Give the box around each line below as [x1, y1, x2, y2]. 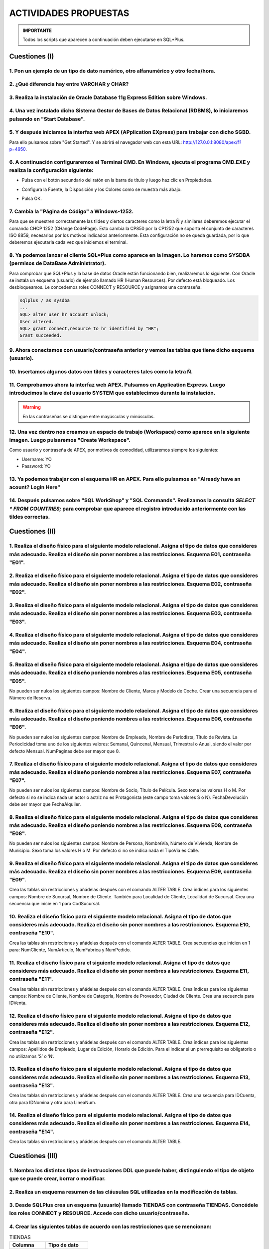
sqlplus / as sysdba [19, 298, 70, 303]
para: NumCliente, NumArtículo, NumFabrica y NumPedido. [9, 947, 132, 953]
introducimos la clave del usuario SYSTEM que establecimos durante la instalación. [9, 390, 216, 397]
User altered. [19, 319, 54, 324]
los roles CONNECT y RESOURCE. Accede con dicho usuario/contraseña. [9, 1210, 190, 1217]
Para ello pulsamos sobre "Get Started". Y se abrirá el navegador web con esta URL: [9, 139, 182, 145]
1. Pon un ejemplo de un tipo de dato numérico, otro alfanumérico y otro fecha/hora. [9, 67, 216, 74]
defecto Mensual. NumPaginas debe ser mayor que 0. [9, 748, 120, 754]
